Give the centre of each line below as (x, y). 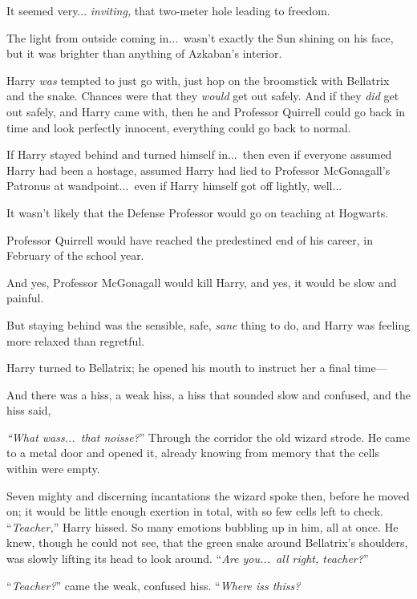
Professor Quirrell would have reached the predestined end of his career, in (190, 239)
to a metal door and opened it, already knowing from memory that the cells (193, 453)
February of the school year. (75, 255)
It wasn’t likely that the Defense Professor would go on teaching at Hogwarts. (198, 212)
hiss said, (29, 410)
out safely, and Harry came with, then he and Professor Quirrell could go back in (206, 111)
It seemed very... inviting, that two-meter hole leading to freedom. (168, 10)
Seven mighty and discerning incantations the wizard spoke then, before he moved (208, 495)
